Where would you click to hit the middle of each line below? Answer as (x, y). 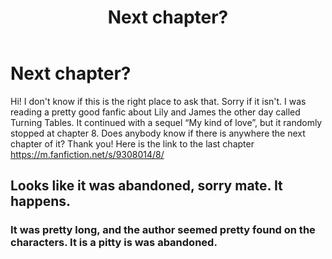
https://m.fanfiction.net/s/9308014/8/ (87, 154)
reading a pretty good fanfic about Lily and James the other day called (155, 112)
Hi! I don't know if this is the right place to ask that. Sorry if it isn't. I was (158, 101)
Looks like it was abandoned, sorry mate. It (146, 186)
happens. (41, 201)
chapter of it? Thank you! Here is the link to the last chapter (132, 143)
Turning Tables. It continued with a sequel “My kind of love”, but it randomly (166, 122)
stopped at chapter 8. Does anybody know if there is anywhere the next (158, 133)
